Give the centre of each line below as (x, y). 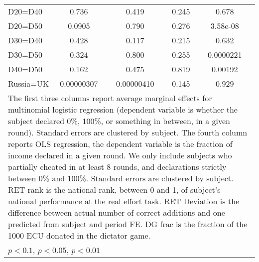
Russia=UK (29, 83)
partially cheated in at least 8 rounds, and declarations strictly (117, 167)
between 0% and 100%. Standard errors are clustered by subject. (121, 178)
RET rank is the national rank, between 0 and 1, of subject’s (114, 190)
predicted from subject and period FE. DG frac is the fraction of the (128, 224)
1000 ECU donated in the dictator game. (79, 235)
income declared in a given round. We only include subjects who (120, 155)
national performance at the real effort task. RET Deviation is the (124, 201)
